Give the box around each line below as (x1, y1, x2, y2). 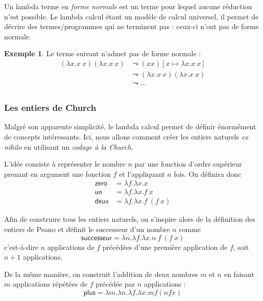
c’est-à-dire (4, 241, 38, 252)
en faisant (224, 268, 254, 279)
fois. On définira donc (174, 168, 242, 179)
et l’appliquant (119, 168, 165, 179)
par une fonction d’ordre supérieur (134, 158, 242, 169)
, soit (233, 241, 249, 252)
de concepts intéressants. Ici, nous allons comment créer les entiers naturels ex (4, 131, 248, 142)
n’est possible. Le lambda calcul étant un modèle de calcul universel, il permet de (4, 11, 259, 21)
